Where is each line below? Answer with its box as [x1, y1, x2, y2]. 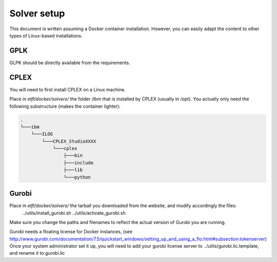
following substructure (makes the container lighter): [9, 103, 121, 109]
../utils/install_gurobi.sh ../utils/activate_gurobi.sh [22, 210, 126, 216]
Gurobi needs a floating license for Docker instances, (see [9, 229, 133, 235]
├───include [63, 159, 94, 166]
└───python [63, 174, 91, 180]
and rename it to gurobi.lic [9, 250, 65, 256]
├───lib [63, 167, 83, 173]
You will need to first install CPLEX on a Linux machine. [9, 86, 126, 92]
